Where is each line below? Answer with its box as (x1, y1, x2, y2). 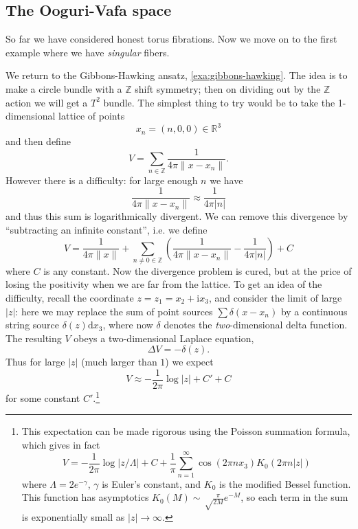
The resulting (5, 330, 62, 345)
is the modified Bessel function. (219, 476, 351, 491)
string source (5, 317, 60, 332)
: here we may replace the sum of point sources (15, 304, 213, 318)
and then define (5, 134, 71, 148)
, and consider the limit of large (208, 291, 342, 305)
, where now (102, 317, 153, 332)
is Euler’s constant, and (102, 476, 201, 491)
